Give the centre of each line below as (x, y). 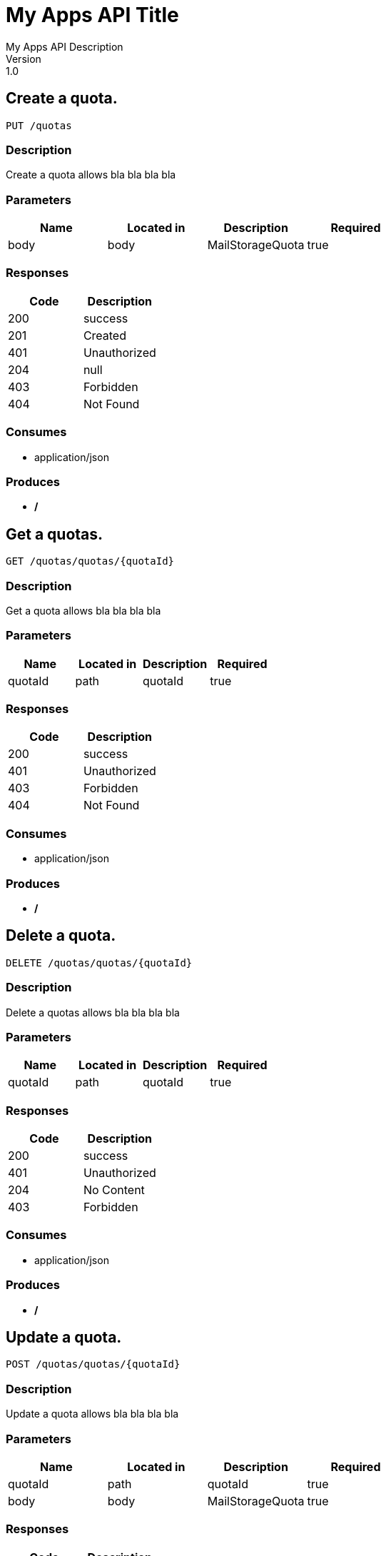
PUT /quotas (39, 125)
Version (24, 59)
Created (105, 335)
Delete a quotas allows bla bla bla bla (93, 1012)
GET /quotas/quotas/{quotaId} (90, 561)
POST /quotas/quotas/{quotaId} (93, 1364)
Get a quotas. (55, 534)
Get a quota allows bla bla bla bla (83, 610)
